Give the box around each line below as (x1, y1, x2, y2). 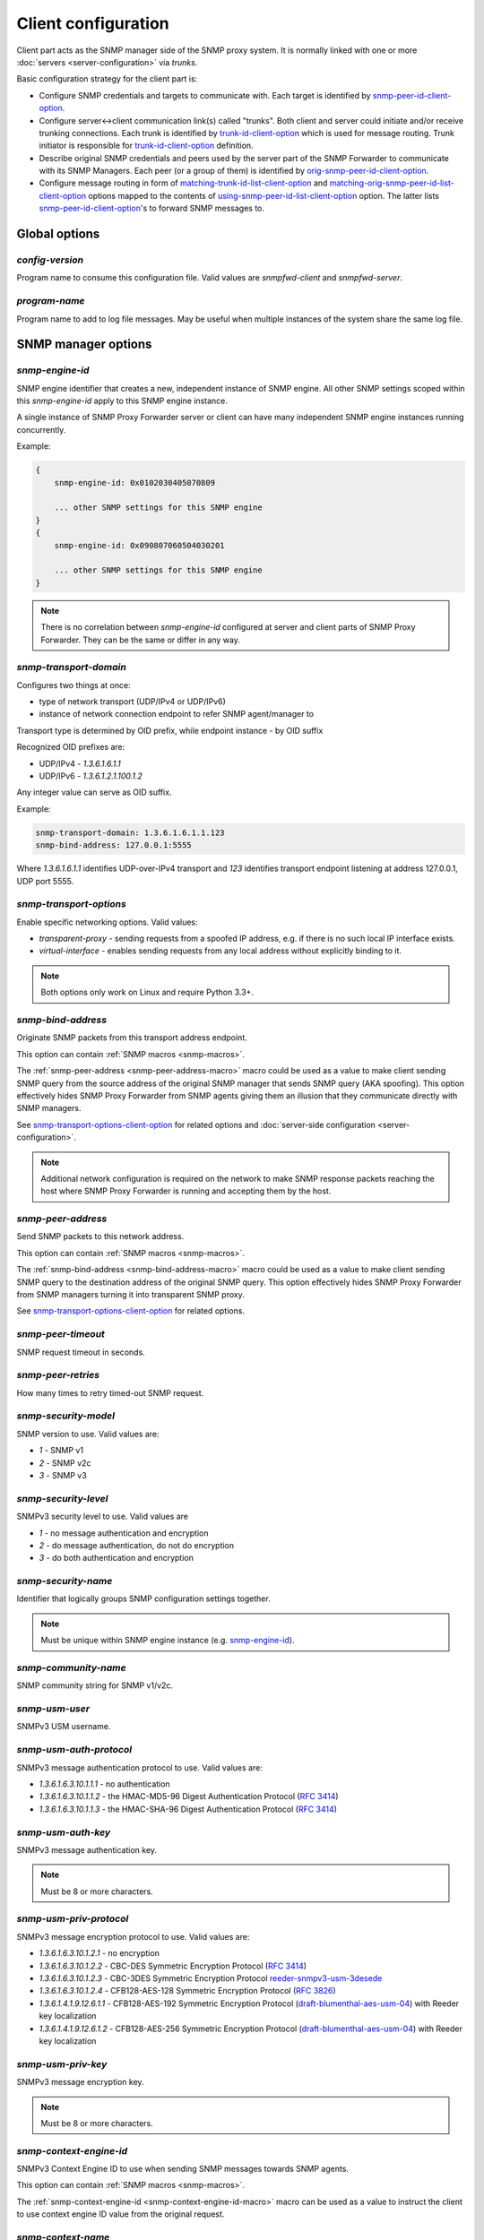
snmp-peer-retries (16, 1369, 100, 1382)
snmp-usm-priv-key (16, 2057, 108, 2070)
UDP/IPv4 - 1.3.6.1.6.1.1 (39, 758, 121, 769)
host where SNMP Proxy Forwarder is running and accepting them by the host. (40, 1185, 332, 1196)
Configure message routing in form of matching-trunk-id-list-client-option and (39, 177, 328, 188)
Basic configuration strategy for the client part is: (16, 73, 198, 84)
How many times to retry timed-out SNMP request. (16, 1387, 204, 1398)
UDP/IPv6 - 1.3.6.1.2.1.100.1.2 (39, 771, 143, 781)
